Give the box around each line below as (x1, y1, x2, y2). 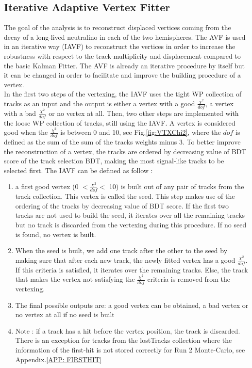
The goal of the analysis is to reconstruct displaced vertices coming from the (4, 22, 231, 32)
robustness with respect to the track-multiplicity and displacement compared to (4, 50, 241, 61)
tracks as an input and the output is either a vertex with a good (4, 98, 195, 108)
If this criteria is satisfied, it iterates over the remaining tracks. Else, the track (15, 264, 248, 274)
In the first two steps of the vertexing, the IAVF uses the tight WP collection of (4, 89, 242, 99)
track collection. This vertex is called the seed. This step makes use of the (15, 191, 235, 201)
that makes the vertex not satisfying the (15, 274, 135, 284)
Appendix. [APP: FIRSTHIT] (15, 354, 102, 364)
